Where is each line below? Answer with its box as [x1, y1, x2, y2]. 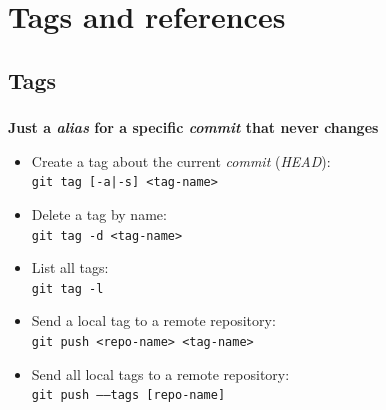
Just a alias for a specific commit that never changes [8, 117, 379, 138]
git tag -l [31, 281, 104, 296]
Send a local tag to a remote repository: [31, 310, 276, 331]
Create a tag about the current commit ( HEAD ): [31, 150, 331, 171]
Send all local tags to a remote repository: [31, 363, 290, 384]
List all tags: [31, 257, 109, 278]
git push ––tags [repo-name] [31, 388, 226, 403]
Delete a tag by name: [31, 203, 167, 224]
